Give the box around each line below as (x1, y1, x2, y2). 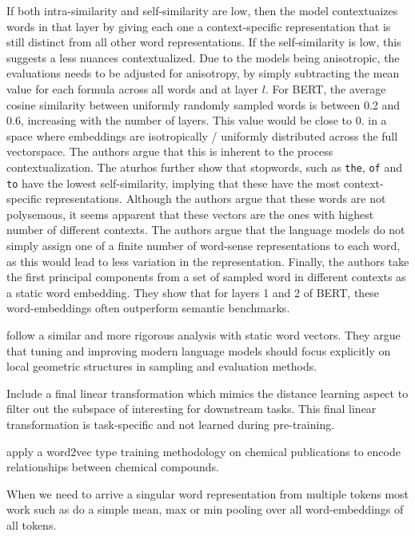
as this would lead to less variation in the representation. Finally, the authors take (6, 252, 409, 269)
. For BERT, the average (265, 80, 386, 97)
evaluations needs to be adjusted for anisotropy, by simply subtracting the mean (6, 65, 400, 81)
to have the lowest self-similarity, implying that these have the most (6, 174, 341, 191)
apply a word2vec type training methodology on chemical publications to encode (6, 443, 401, 459)
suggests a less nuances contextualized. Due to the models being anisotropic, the (6, 49, 400, 66)
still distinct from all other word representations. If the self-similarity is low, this (6, 34, 401, 50)
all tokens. (6, 516, 57, 533)
